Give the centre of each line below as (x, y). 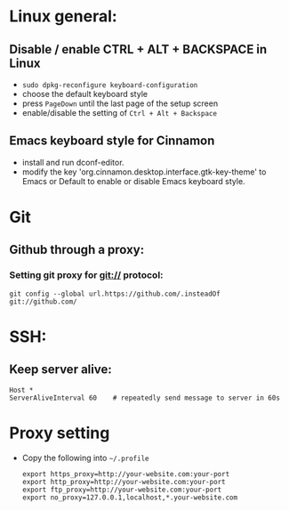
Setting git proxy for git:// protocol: (86, 275)
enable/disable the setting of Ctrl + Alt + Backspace (120, 113)
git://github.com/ (43, 301)
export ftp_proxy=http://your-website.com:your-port (122, 490)
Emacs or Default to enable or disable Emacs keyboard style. (134, 181)
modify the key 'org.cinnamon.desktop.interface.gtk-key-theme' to (144, 172)
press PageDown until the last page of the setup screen (120, 103)
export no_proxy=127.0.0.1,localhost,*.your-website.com (130, 497)
